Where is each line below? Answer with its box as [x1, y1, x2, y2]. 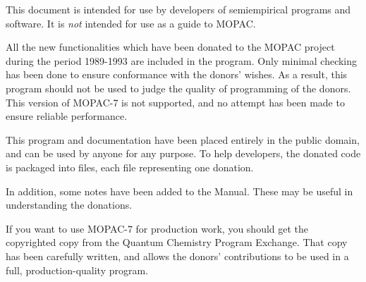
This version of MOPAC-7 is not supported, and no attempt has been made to [6, 94, 345, 109]
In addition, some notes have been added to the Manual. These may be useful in [6, 183, 353, 198]
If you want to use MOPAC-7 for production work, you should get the [6, 221, 309, 235]
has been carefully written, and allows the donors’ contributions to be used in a [6, 248, 349, 263]
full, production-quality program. [6, 262, 149, 277]
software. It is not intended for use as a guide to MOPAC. [6, 16, 256, 30]
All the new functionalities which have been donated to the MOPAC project [6, 39, 335, 54]
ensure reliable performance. [6, 109, 128, 123]
